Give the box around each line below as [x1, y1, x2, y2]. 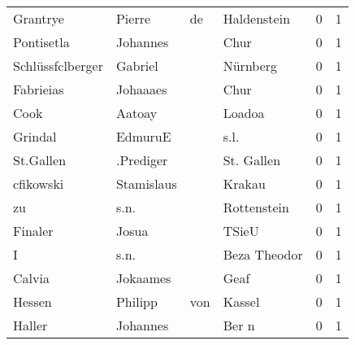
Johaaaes [115, 80, 167, 98]
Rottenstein [223, 198, 289, 216]
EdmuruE [115, 127, 171, 146]
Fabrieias [13, 80, 64, 98]
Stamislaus [115, 174, 177, 193]
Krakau [223, 174, 266, 193]
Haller [13, 316, 48, 334]
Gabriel [115, 56, 158, 75]
